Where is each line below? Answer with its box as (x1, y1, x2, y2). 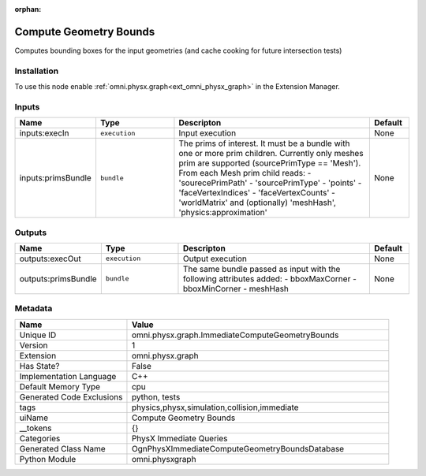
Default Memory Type (19, 381, 101, 392)
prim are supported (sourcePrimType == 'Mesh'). (178, 158, 361, 169)
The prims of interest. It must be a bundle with (178, 138, 350, 149)
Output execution (182, 253, 248, 264)
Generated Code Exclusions (19, 391, 123, 402)
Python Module (19, 453, 77, 464)
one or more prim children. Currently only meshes (178, 148, 364, 159)
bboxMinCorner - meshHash (182, 283, 290, 294)
